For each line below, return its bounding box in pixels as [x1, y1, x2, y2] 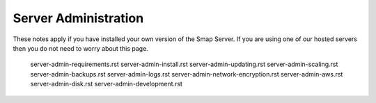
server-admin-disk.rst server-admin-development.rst [30, 80, 182, 88]
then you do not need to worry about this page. [13, 44, 149, 52]
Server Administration [13, 10, 144, 26]
